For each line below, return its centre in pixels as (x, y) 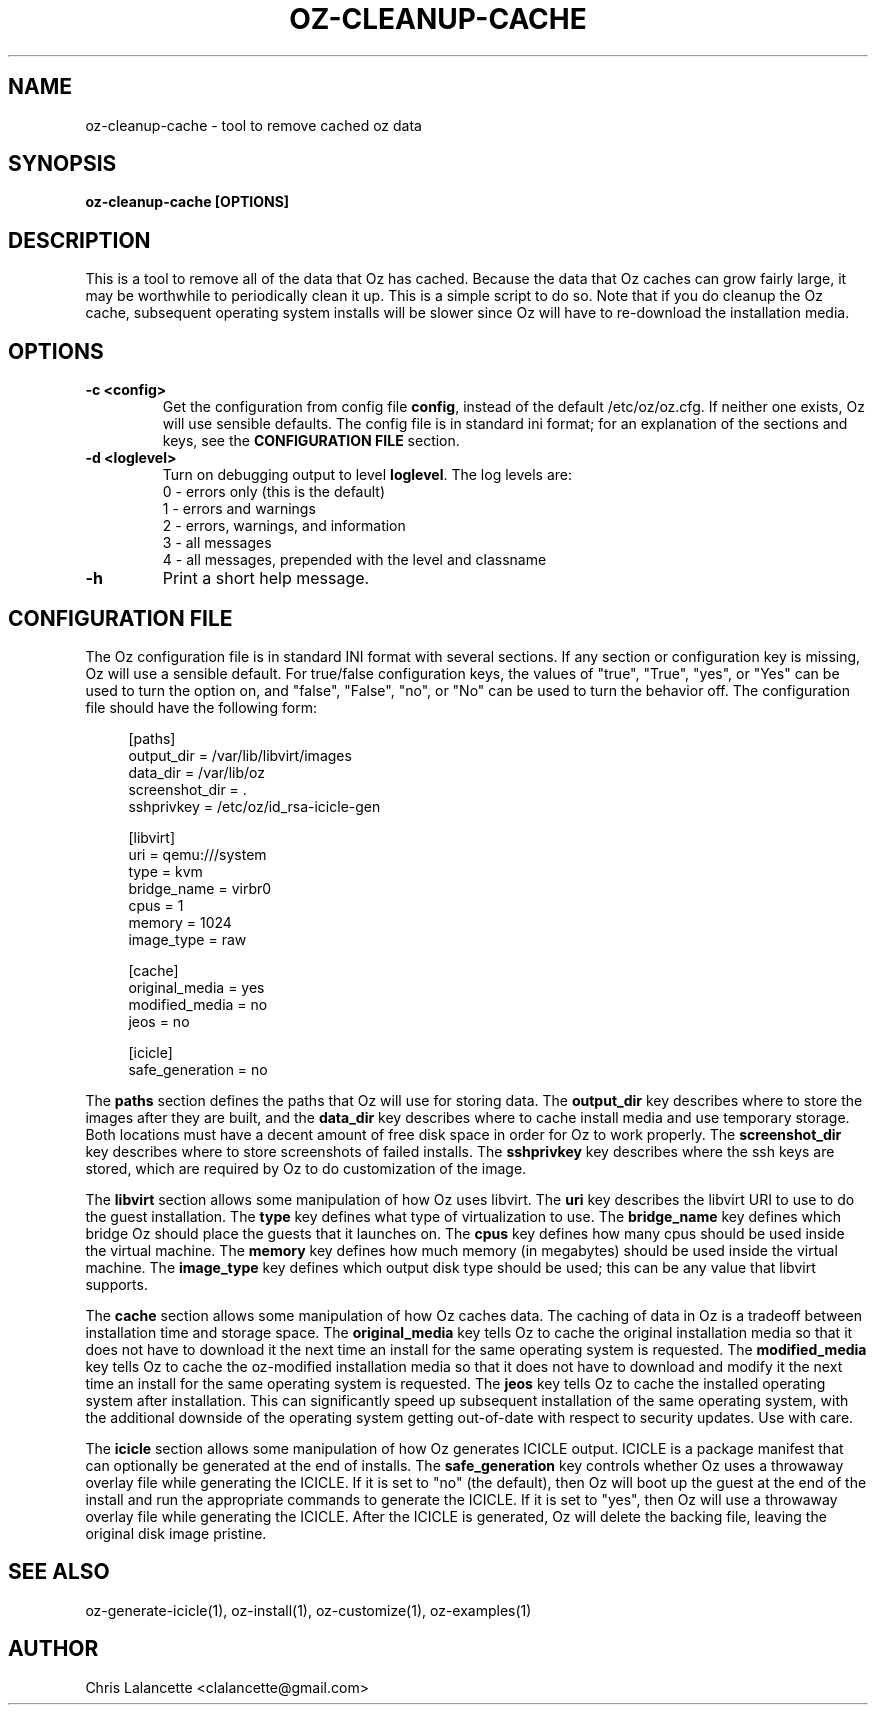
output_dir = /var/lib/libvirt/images (240, 755)
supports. (116, 1284)
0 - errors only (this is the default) (274, 492)
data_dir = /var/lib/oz (196, 772)
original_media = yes (196, 987)
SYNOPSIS (62, 164)
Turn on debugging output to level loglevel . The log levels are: (367, 475)
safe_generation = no (198, 1069)
